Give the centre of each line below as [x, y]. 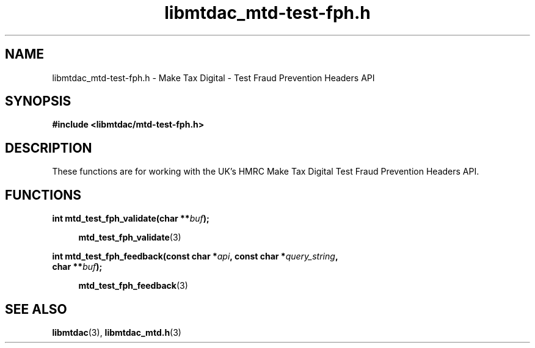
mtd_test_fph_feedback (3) [133, 286]
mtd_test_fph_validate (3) [130, 237]
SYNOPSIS [38, 101]
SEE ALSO [36, 309]
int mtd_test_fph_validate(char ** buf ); [131, 219]
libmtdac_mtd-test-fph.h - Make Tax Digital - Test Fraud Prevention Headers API [213, 78]
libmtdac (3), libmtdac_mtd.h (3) [117, 332]
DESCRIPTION [49, 148]
